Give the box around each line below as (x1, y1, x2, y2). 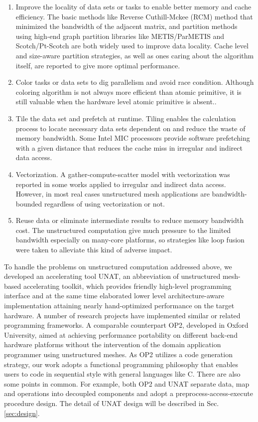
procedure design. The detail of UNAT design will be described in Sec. (4, 398, 219, 408)
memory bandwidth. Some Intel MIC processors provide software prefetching (15, 133, 250, 143)
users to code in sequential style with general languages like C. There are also (4, 369, 241, 379)
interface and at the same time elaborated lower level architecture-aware (4, 290, 225, 301)
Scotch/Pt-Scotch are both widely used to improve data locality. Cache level (15, 40, 249, 51)
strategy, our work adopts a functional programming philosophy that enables (4, 359, 238, 369)
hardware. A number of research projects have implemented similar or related (4, 310, 241, 320)
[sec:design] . (4, 408, 40, 418)
